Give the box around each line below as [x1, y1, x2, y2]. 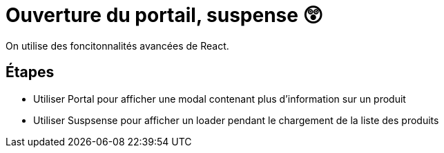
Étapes [6, 63, 55, 81]
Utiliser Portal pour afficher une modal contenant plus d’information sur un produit [33, 92, 406, 105]
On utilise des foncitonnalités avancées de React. [6, 39, 229, 52]
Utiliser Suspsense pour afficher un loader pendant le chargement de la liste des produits [33, 114, 439, 126]
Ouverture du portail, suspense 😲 [6, 3, 323, 27]
